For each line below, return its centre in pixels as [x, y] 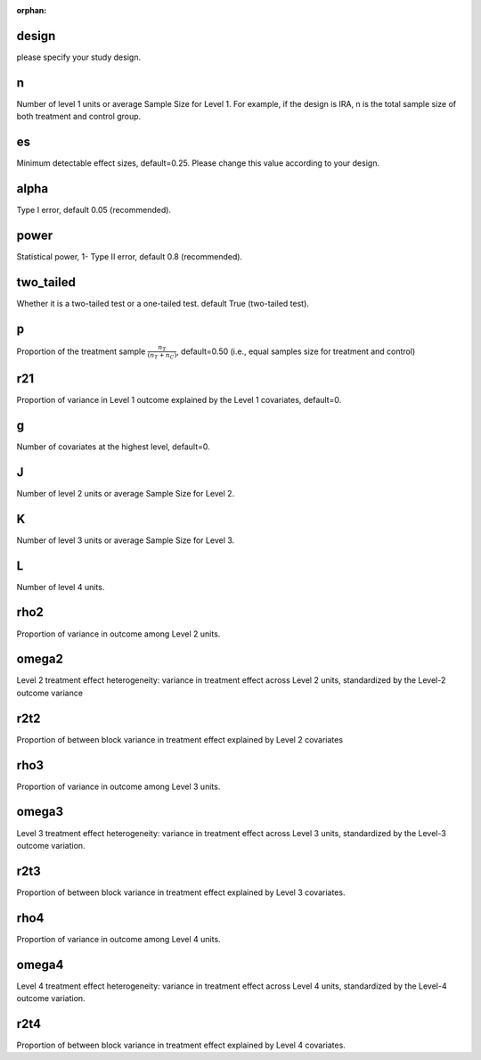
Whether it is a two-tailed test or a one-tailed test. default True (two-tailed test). [163, 303]
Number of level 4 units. [61, 587]
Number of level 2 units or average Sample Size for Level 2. [126, 493]
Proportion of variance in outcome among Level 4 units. [119, 939]
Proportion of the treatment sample [81, 351]
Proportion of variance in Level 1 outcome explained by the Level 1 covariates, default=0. [179, 400]
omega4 [40, 964]
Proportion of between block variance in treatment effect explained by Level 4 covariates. [181, 1045]
